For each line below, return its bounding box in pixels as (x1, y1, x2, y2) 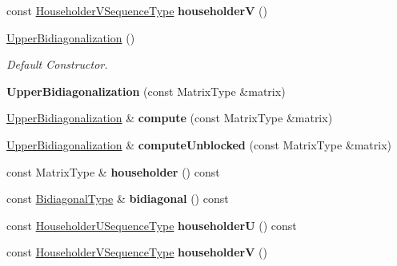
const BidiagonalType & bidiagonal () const (6, 190, 229, 207)
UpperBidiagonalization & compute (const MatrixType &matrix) (6, 109, 333, 126)
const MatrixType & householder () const (6, 163, 220, 180)
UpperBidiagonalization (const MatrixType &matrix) (6, 82, 286, 99)
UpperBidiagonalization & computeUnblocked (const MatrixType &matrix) (6, 136, 391, 153)
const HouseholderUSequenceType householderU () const (6, 216, 297, 233)
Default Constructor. (6, 56, 108, 73)
